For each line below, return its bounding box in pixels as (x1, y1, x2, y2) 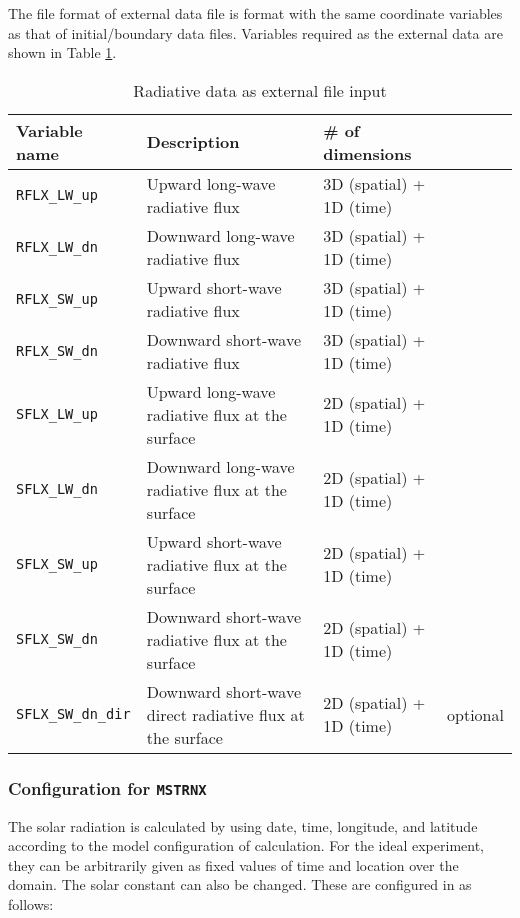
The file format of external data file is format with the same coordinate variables (8, 3, 503, 23)
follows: (8, 893, 54, 914)
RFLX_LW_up (16, 186, 98, 203)
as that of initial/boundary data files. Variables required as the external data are (8, 22, 503, 43)
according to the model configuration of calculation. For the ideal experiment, (8, 835, 484, 856)
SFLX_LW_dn (16, 481, 98, 498)
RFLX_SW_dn (16, 342, 98, 359)
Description (146, 130, 240, 154)
